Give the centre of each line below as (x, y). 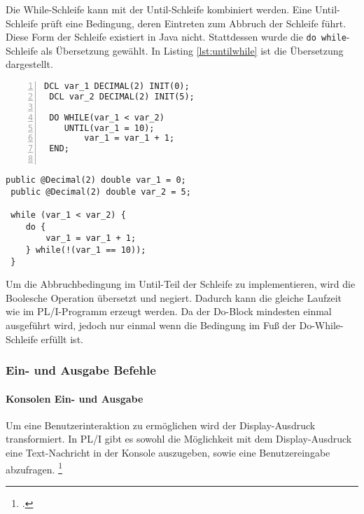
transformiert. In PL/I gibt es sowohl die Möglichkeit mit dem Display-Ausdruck (179, 439)
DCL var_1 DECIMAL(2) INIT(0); (117, 86)
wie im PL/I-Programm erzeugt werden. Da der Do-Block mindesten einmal (169, 311)
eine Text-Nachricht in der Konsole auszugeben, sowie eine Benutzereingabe (168, 453)
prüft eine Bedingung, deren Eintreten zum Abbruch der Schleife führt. (194, 23)
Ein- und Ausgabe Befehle (81, 370)
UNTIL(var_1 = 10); (109, 128)
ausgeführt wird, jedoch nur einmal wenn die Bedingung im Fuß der (151, 325)
